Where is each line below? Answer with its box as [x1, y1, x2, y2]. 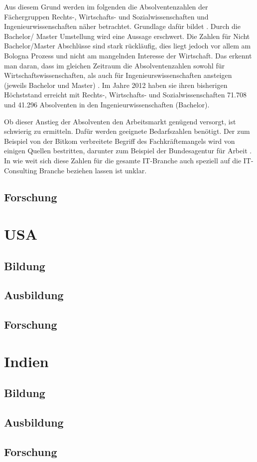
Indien [4, 351, 49, 371]
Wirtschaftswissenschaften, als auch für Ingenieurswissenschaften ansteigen [4, 70, 232, 80]
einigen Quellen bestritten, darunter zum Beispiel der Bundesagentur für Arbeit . [4, 145, 252, 156]
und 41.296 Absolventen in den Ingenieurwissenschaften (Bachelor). [4, 99, 210, 109]
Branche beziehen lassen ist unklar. [39, 165, 147, 175]
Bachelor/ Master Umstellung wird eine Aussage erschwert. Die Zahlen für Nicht [4, 30, 250, 41]
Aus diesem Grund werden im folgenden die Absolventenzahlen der [4, 1, 208, 11]
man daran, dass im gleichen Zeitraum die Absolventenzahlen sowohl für [4, 60, 225, 70]
